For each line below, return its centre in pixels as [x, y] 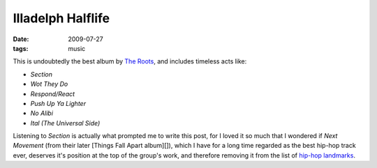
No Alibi [42, 113]
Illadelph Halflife [61, 18]
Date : [21, 39]
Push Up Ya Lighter [58, 103]
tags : [21, 48]
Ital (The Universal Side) [65, 123]
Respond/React [53, 93]
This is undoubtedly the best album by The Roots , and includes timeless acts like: [130, 61]
